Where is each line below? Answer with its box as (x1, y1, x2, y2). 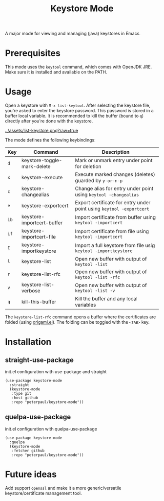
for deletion (75, 163, 102, 170)
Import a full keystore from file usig (75, 242, 155, 249)
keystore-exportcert (21, 202, 69, 209)
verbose (21, 287, 41, 294)
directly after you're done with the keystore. (5, 118, 93, 124)
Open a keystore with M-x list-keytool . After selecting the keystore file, (5, 102, 150, 108)
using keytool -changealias (75, 191, 139, 198)
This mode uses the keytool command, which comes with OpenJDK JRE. (5, 64, 152, 70)
